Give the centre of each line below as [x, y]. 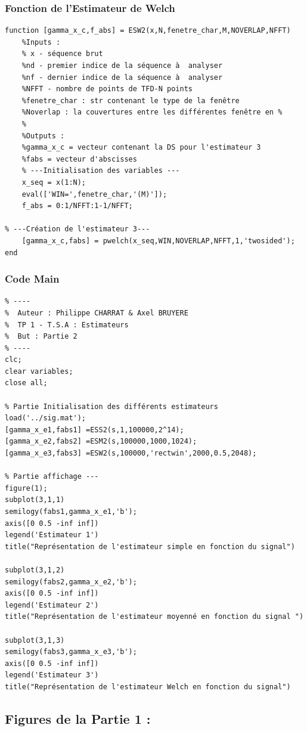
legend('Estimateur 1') [52, 535]
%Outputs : [43, 136]
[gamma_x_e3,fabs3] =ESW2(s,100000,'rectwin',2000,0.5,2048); [131, 453]
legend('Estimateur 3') [52, 675]
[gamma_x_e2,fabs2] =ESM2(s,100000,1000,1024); [101, 442]
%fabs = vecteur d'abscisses [79, 159]
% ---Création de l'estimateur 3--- [77, 229]
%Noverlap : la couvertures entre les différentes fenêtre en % [152, 112]
